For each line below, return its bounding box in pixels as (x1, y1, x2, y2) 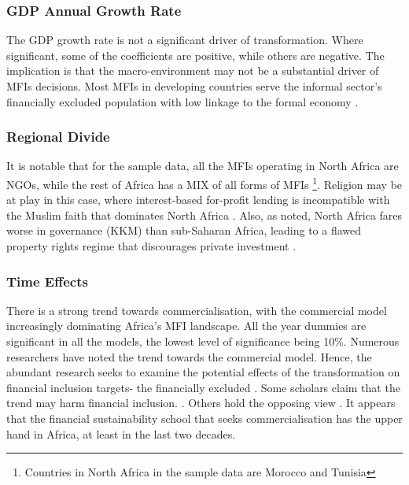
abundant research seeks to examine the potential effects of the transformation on (6, 364, 400, 380)
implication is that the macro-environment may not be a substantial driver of (6, 62, 379, 79)
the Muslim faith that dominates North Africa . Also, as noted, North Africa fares (6, 206, 403, 223)
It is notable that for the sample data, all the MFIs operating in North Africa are (6, 157, 399, 174)
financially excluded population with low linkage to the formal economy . (6, 93, 359, 109)
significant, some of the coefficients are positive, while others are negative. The (6, 46, 385, 63)
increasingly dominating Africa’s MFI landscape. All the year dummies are (6, 317, 367, 334)
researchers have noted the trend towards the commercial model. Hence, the (6, 348, 372, 365)
